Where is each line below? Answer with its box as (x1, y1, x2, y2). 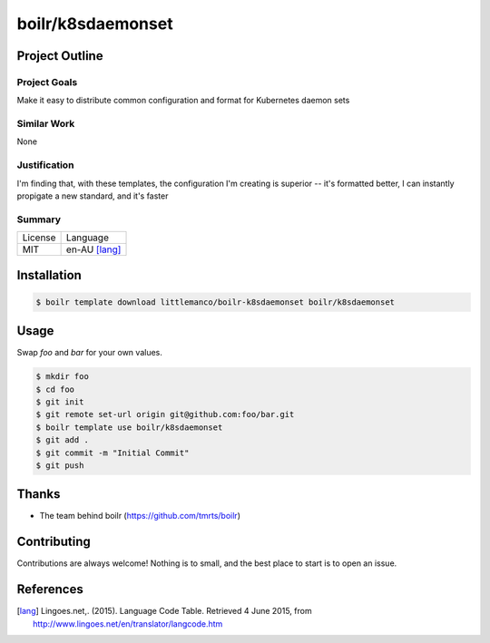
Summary (16, 213, 62, 226)
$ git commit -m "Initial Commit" (35, 447, 190, 458)
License (22, 231, 56, 244)
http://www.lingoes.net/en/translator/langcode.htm (33, 618, 223, 629)
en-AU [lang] (65, 243, 122, 256)
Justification (16, 159, 74, 171)
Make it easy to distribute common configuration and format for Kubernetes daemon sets (16, 95, 350, 106)
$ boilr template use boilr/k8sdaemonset (35, 422, 223, 433)
